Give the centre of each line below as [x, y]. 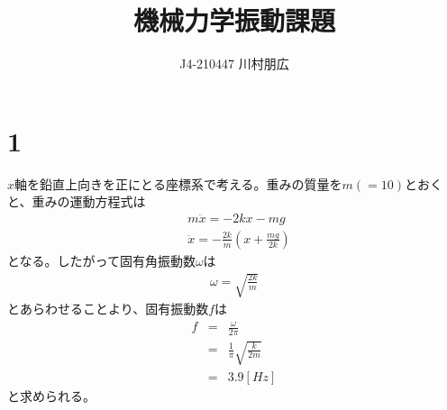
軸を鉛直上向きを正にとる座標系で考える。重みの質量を [178, 183]
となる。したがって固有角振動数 [101, 260]
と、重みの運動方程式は [77, 201]
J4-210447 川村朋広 [234, 64]
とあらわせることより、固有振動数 [108, 309]
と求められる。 [51, 395]
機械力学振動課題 [234, 20]
